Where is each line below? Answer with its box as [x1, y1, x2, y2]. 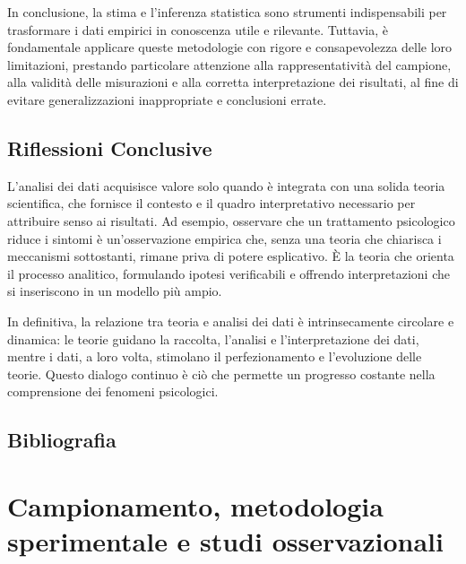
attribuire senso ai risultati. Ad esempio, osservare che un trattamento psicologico [7, 211, 455, 230]
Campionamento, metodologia [7, 487, 384, 524]
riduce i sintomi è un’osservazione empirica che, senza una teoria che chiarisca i [7, 229, 442, 247]
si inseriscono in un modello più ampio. [7, 282, 222, 300]
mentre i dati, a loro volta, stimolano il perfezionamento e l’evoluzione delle [7, 347, 422, 366]
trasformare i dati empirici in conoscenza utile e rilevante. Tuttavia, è [7, 20, 388, 39]
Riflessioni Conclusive [7, 134, 212, 161]
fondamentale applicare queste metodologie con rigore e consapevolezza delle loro [7, 38, 453, 56]
